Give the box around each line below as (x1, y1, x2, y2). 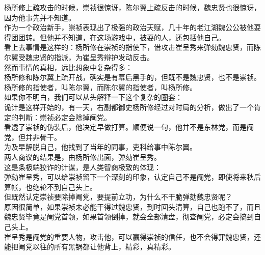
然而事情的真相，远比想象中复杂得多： (4, 62, 132, 72)
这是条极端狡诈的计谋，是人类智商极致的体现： (4, 161, 161, 172)
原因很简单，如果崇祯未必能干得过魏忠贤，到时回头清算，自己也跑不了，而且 (4, 201, 261, 212)
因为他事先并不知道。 (4, 12, 75, 22)
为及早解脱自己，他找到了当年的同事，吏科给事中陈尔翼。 (4, 141, 197, 152)
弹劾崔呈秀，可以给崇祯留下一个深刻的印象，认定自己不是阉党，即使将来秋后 (4, 172, 261, 182)
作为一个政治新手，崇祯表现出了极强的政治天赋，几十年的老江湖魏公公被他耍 (4, 22, 261, 33)
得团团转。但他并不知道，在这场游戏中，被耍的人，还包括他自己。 (4, 32, 225, 42)
